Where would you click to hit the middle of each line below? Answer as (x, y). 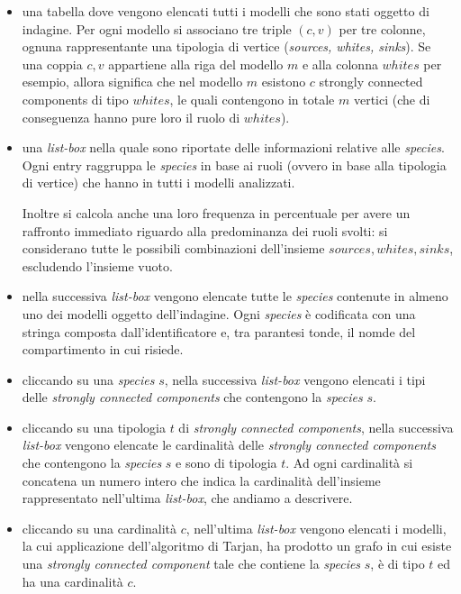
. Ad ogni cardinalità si (349, 463)
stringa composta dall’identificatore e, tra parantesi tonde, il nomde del (219, 331)
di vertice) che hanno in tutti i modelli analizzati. (158, 183)
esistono (284, 82)
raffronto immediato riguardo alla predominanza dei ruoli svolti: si (205, 230)
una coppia (52, 64)
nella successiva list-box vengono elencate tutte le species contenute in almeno (235, 296)
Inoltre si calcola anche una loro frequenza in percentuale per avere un (216, 212)
